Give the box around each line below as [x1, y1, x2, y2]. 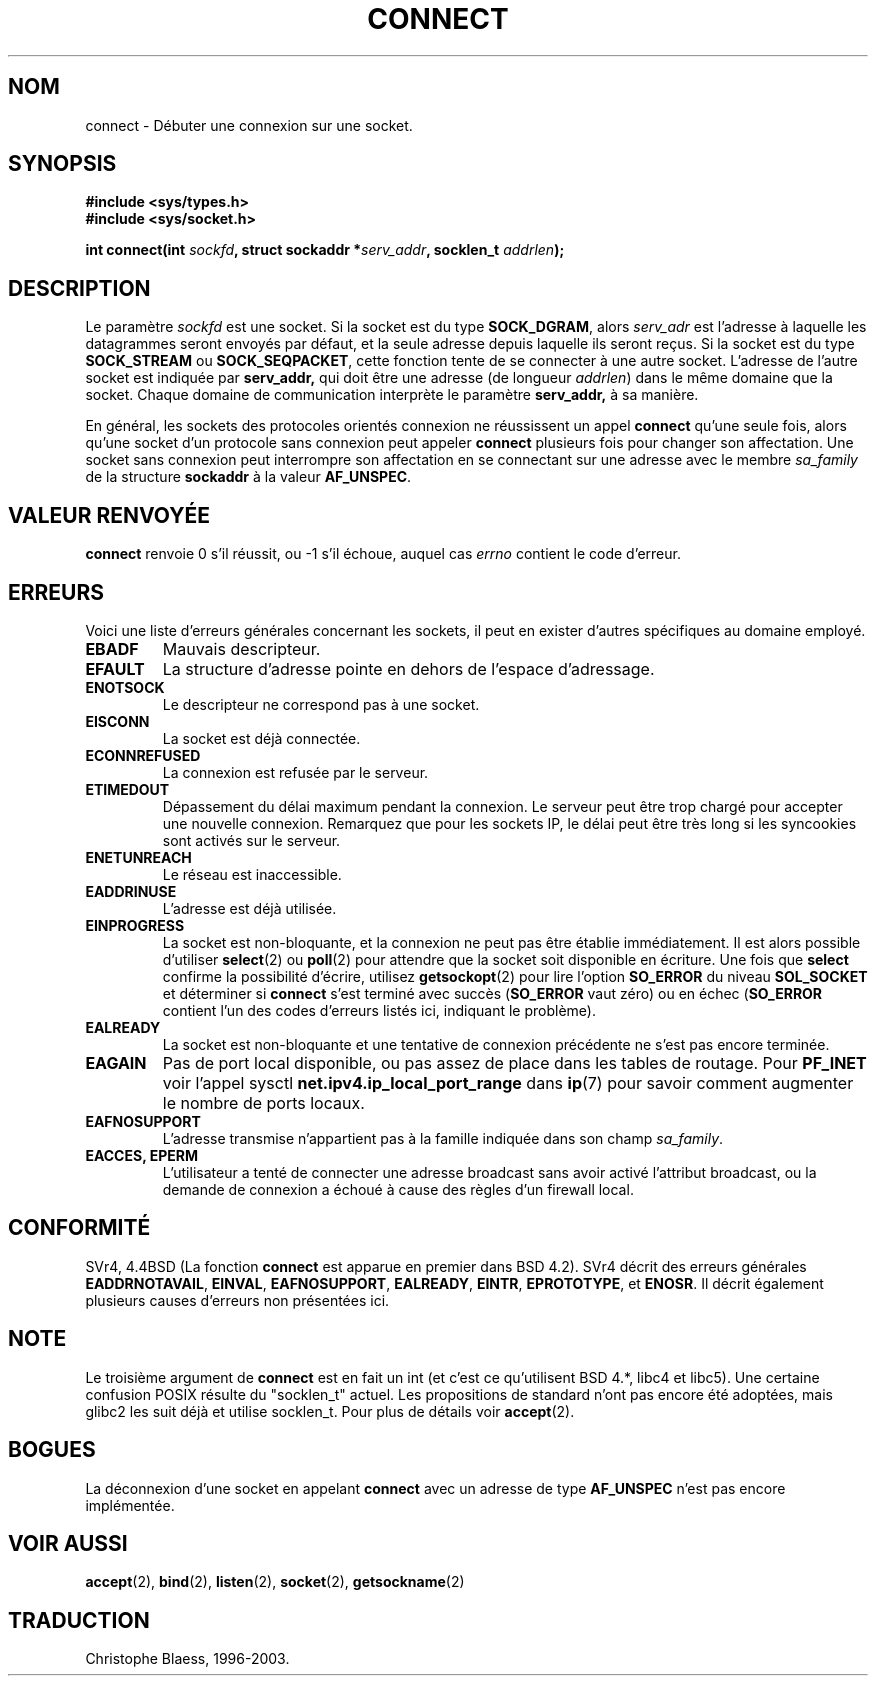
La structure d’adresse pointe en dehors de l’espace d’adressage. [162, 658, 655, 679]
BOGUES [8, 1437, 96, 1463]
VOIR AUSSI [8, 1530, 128, 1556]
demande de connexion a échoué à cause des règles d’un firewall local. [162, 1180, 634, 1198]
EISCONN [85, 712, 150, 730]
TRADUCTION [8, 1607, 150, 1633]
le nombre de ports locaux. [162, 1092, 365, 1113]
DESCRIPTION [8, 275, 151, 301]
